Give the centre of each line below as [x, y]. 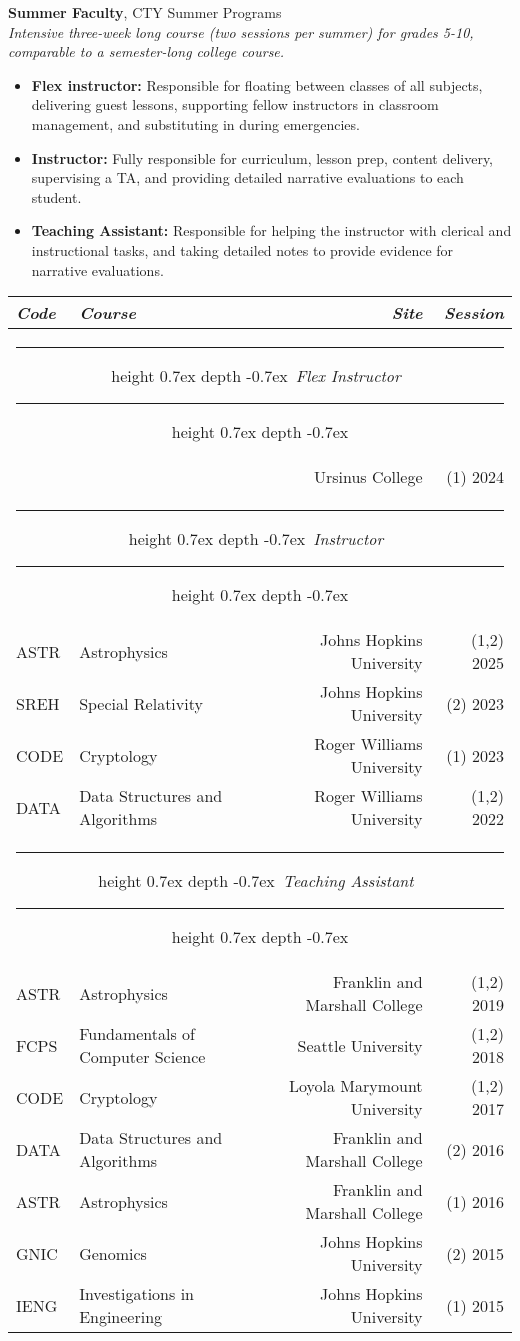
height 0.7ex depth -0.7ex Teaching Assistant [256, 881]
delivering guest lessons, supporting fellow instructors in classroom [235, 104]
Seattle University [360, 1045]
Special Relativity [141, 703]
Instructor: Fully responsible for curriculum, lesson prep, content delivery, [262, 157]
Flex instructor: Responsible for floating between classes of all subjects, [257, 84]
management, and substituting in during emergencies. [195, 123]
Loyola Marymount [355, 1086]
